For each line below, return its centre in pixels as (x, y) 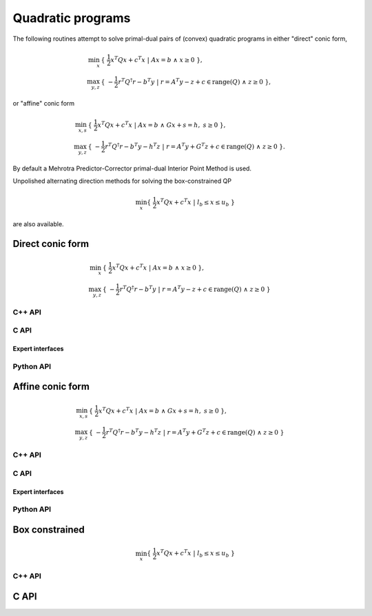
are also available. (39, 224)
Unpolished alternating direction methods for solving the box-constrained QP (122, 181)
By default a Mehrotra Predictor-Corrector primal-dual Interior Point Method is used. (132, 168)
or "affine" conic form (44, 103)
